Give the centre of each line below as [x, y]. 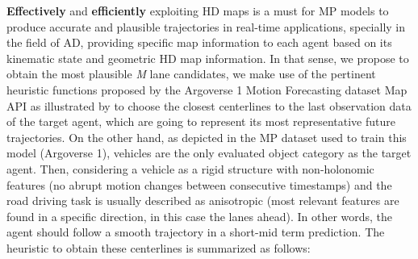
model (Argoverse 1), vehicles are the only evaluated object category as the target [209, 153]
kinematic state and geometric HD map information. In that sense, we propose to [208, 58]
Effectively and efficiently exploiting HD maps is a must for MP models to [198, 10]
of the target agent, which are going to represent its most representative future [201, 121]
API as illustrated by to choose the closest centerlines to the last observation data [209, 105]
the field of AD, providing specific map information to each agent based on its [199, 42]
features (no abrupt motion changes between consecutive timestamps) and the [199, 184]
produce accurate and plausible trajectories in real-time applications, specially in [206, 26]
